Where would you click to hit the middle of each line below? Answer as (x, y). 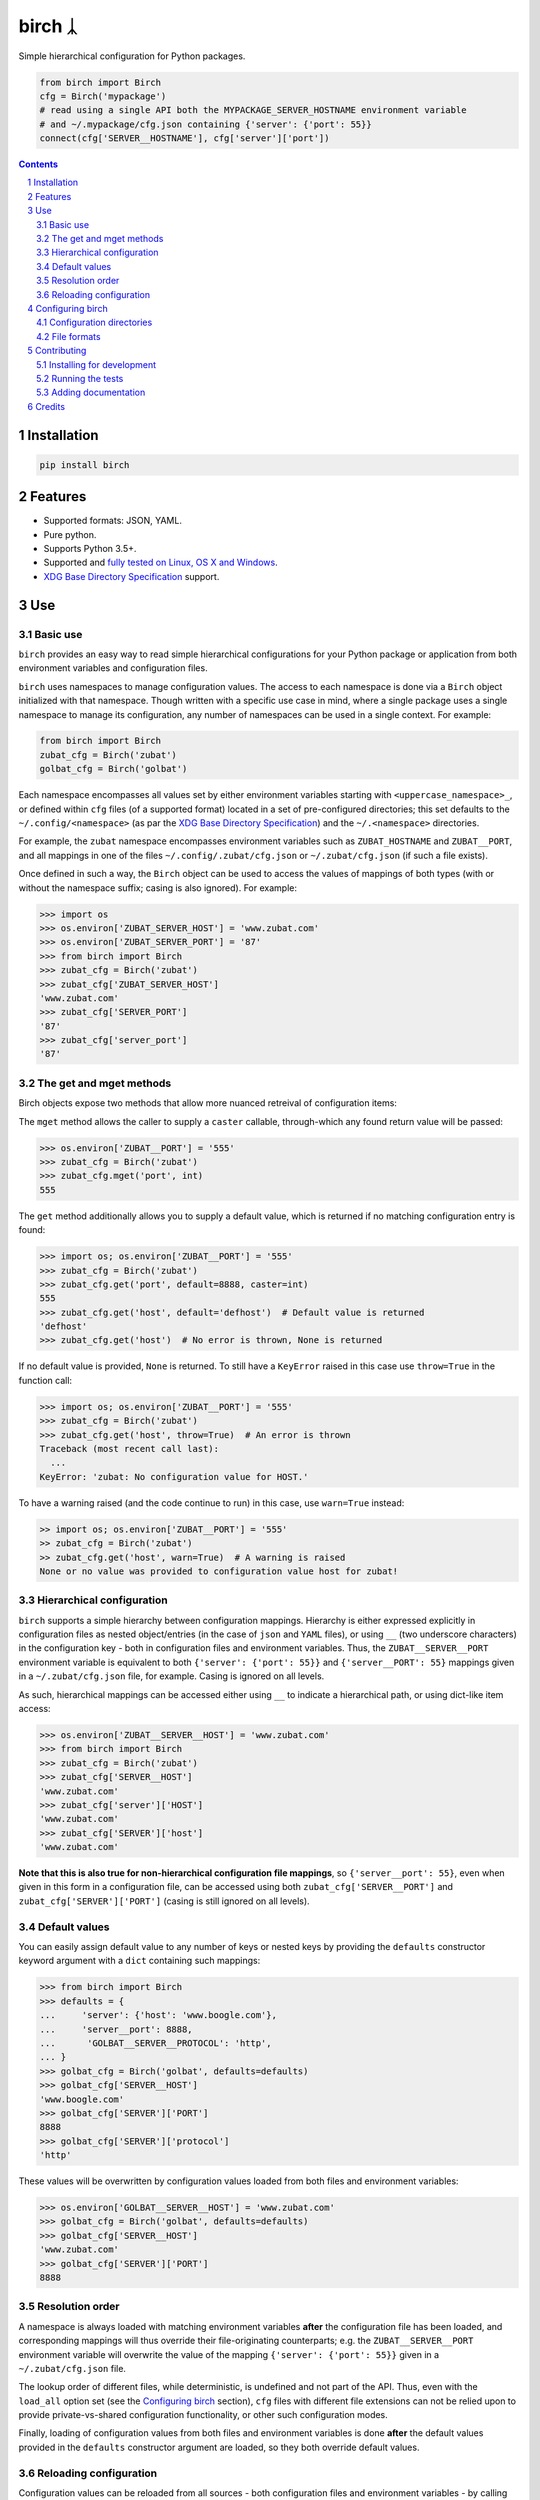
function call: (45, 1380)
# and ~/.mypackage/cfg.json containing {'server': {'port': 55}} (205, 124)
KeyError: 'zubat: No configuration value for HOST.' (174, 1476)
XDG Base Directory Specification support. (131, 576)
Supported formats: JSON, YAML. (112, 521)
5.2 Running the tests (80, 378)
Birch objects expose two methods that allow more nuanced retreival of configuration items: (207, 1103)
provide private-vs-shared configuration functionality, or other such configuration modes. (203, 2415)
